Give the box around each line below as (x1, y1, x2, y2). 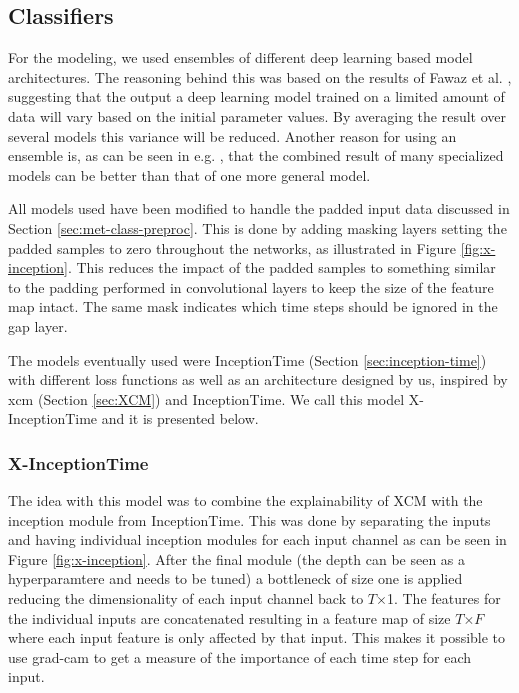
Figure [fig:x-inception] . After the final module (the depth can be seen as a (8, 548, 466, 569)
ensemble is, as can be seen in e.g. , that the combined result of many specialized (8, 145, 504, 166)
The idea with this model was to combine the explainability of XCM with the (8, 490, 483, 511)
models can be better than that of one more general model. (8, 164, 371, 185)
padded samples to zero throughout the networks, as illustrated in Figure (8, 237, 457, 258)
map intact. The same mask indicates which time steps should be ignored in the (8, 296, 498, 317)
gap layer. (8, 315, 68, 336)
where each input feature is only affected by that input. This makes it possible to (8, 627, 506, 648)
